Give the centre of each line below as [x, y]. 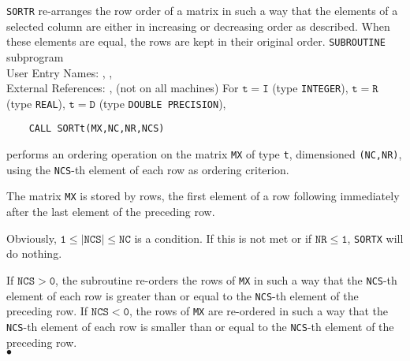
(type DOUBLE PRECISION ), [162, 103]
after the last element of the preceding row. [111, 212]
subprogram [35, 56]
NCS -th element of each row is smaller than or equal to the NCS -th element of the [200, 326]
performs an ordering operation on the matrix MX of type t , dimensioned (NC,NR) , [204, 154]
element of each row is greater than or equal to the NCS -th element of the [183, 295]
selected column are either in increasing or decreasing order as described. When [198, 26]
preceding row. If [47, 311]
